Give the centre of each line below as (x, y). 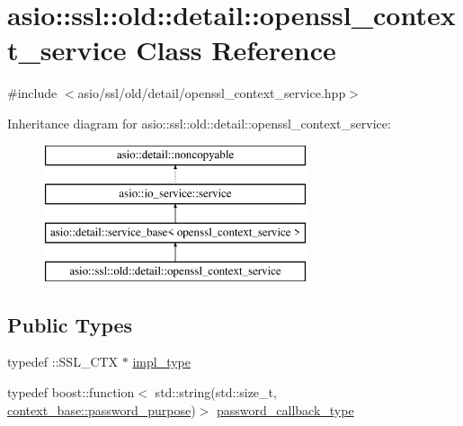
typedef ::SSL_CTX (63, 362)
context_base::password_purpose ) (102, 409)
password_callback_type (285, 409)
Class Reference (236, 50)
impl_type (162, 362)
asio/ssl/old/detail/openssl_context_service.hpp (212, 93)
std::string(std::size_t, (216, 392)
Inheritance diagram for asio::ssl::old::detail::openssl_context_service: (199, 123)
